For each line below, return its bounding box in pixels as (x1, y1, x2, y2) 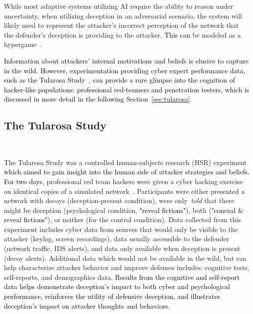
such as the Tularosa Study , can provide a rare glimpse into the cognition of (4, 75, 235, 85)
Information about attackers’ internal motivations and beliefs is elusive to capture (4, 55, 249, 65)
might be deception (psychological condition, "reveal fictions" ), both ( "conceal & (4, 205, 243, 215)
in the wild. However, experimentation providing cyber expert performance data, (4, 65, 246, 75)
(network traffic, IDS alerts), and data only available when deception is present (4, 243, 240, 253)
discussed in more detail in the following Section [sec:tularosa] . (4, 94, 192, 104)
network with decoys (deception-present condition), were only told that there (4, 195, 234, 206)
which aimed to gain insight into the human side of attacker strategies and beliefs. (4, 167, 250, 177)
